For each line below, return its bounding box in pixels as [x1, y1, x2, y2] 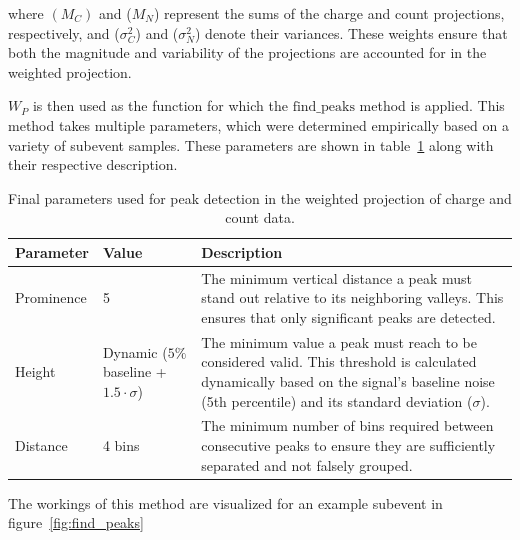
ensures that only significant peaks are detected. [201, 306, 496, 327]
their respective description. [8, 154, 178, 175]
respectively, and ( [8, 22, 120, 43]
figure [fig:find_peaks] [8, 512, 144, 533]
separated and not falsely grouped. [201, 454, 413, 475]
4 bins [102, 435, 140, 456]
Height [15, 361, 56, 382]
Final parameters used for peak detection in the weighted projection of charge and [8, 187, 512, 208]
